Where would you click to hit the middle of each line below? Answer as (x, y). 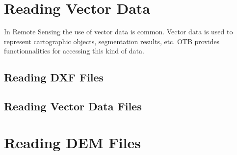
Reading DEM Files (72, 142)
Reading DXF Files (54, 77)
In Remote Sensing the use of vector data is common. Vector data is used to (118, 32)
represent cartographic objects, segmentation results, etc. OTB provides (112, 41)
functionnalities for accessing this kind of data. (74, 51)
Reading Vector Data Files (73, 106)
